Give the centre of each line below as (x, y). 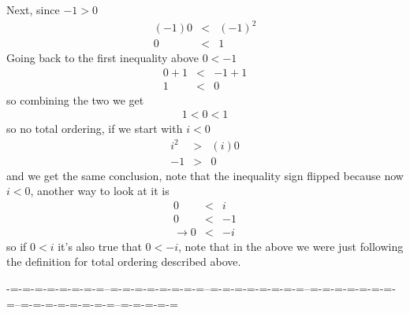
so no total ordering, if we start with (95, 129)
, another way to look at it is (100, 191)
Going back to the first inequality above (103, 58)
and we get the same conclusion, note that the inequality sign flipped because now (205, 175)
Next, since (33, 9)
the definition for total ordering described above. (124, 261)
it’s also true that (100, 246)
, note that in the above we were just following (291, 246)
